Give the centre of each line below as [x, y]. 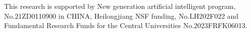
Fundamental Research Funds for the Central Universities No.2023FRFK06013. [126, 25]
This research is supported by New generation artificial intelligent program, [120, 6]
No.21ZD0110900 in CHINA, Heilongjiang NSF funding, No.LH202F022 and [121, 16]
